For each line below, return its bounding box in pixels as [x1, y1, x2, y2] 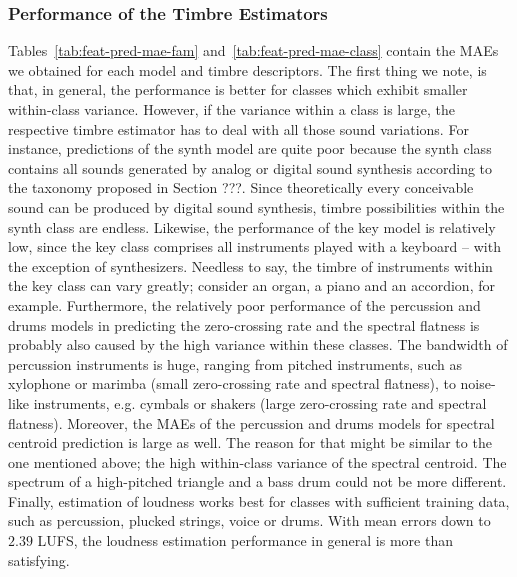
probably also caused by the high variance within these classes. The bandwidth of [8, 334, 508, 355]
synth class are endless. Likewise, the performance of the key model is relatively [8, 216, 496, 237]
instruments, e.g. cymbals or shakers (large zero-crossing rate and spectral [33, 392, 487, 413]
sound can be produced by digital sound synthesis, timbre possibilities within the [8, 196, 505, 217]
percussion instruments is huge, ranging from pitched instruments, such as [8, 353, 462, 374]
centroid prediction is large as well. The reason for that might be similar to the [8, 432, 492, 453]
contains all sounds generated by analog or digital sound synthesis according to [8, 157, 493, 178]
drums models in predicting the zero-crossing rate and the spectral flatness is [8, 314, 480, 335]
